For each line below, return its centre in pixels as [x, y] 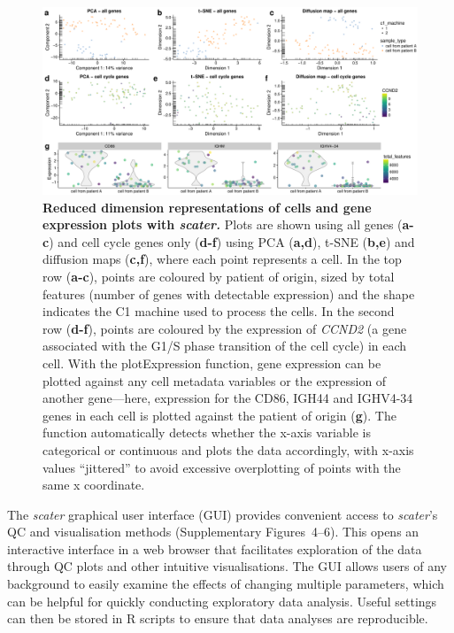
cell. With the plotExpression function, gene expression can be [212, 363]
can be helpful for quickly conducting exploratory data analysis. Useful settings [222, 601]
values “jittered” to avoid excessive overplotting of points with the [222, 467]
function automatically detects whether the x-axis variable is [207, 432]
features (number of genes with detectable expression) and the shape [229, 293]
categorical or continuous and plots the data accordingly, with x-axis [228, 449]
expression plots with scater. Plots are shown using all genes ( [223, 224]
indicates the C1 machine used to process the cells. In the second [219, 311]
